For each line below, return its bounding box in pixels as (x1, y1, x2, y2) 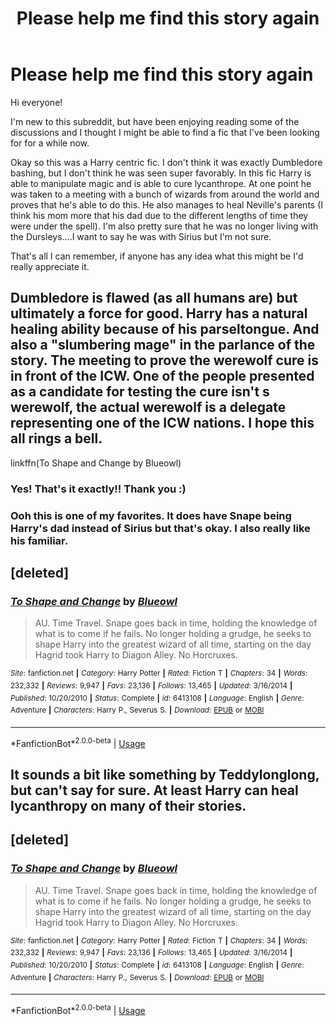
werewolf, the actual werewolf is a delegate (10, 399, 287, 416)
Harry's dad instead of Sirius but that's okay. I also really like (10, 521, 311, 535)
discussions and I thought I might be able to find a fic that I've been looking (10, 126, 320, 138)
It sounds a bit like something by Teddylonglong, (10, 766, 320, 783)
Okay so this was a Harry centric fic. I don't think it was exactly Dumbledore (10, 156, 323, 168)
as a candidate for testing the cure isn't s (10, 383, 270, 401)
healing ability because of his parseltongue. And (10, 321, 320, 338)
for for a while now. (10, 137, 90, 149)
